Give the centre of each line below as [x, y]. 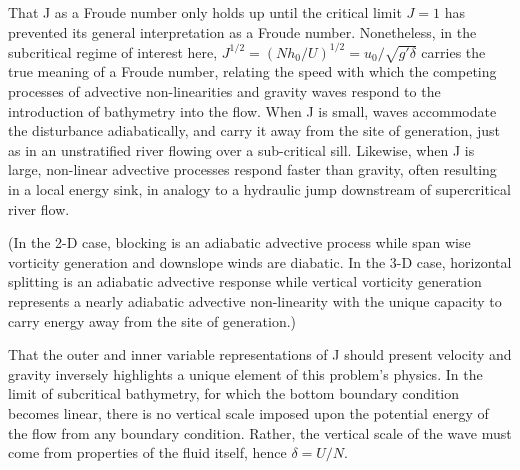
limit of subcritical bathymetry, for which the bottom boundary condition [234, 393]
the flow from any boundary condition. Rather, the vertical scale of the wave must [260, 432]
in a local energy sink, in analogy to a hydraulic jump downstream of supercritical [259, 189]
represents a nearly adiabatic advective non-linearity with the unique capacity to [255, 300]
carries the [453, 51]
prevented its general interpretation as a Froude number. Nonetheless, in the [242, 31]
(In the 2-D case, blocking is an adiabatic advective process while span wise [239, 242]
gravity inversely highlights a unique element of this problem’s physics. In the [245, 373]
